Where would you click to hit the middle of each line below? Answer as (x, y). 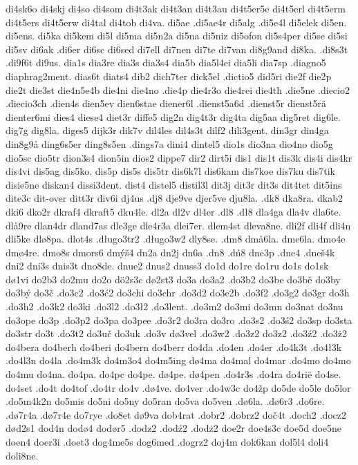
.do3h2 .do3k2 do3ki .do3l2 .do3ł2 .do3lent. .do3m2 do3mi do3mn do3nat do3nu (175, 306)
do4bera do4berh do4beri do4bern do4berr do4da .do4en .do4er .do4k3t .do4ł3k (174, 347)
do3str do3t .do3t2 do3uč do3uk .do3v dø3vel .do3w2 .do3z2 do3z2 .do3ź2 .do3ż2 (177, 333)
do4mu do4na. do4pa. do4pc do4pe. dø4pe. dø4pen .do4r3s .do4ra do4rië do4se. (173, 374)
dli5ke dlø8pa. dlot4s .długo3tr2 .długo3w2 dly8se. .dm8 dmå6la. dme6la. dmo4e (176, 239)
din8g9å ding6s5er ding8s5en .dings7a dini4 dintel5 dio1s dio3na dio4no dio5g (169, 143)
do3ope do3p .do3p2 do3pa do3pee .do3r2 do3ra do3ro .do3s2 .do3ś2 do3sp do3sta (179, 320)
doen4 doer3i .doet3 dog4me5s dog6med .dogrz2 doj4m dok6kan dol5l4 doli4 (167, 442)
